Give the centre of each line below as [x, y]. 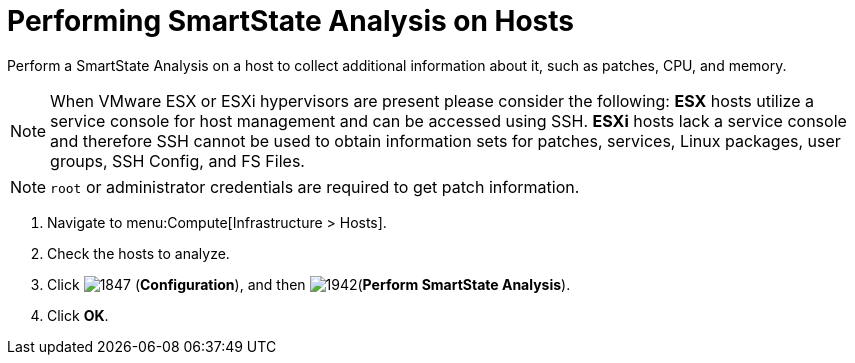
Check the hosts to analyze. [138, 253]
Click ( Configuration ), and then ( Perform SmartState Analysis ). [309, 284]
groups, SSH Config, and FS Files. [177, 160]
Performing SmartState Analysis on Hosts [291, 21]
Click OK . [78, 315]
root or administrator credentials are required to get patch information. [315, 186]
